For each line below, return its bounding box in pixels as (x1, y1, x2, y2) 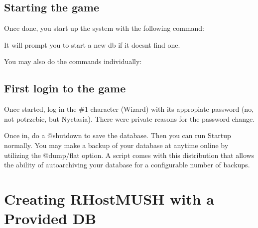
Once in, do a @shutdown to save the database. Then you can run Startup (4, 130, 231, 141)
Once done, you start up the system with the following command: (4, 23, 204, 33)
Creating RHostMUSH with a (4, 188, 214, 209)
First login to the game (4, 80, 126, 96)
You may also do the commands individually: (4, 56, 142, 67)
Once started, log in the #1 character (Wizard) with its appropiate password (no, (4, 104, 254, 114)
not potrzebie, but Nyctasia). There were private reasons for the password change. (4, 113, 255, 124)
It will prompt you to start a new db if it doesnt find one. (4, 39, 180, 50)
